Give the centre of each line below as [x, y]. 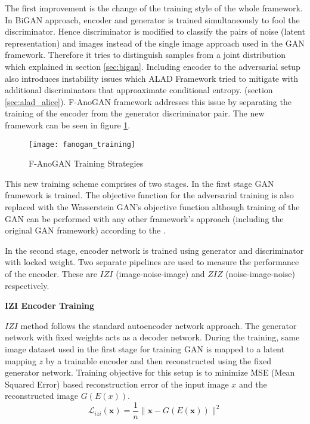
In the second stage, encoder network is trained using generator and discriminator [154, 250]
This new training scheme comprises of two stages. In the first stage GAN [139, 183]
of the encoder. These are [51, 273]
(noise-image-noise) [260, 273]
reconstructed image [42, 396]
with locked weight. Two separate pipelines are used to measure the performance [152, 262]
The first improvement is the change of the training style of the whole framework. [154, 8]
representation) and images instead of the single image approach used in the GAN [155, 43]
